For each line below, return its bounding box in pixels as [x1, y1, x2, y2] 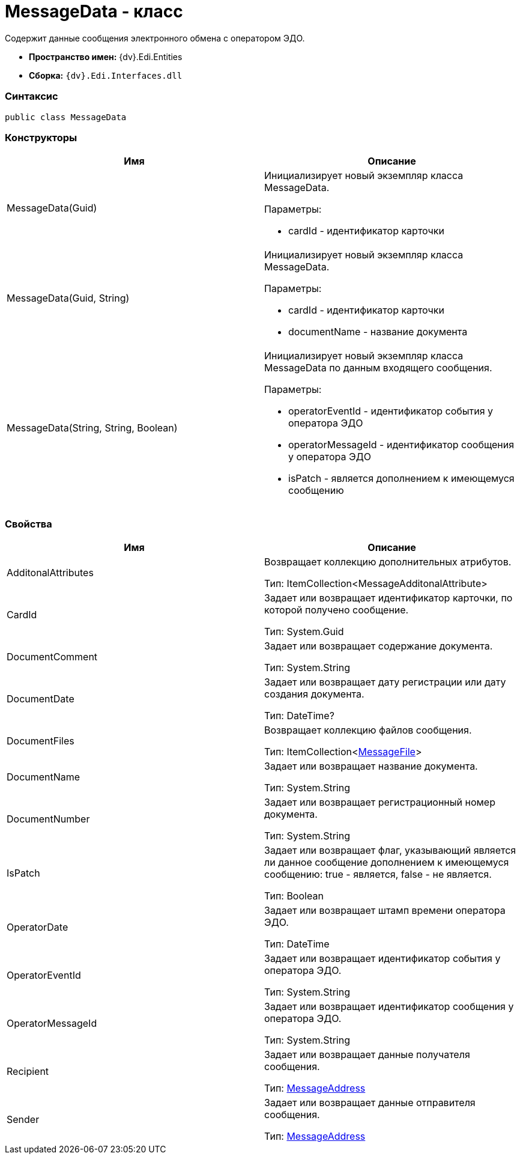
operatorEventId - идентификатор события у [288, 405, 494, 418]
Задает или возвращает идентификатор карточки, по [264, 592, 513, 604]
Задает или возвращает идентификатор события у [264, 952, 501, 964]
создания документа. [264, 688, 364, 700]
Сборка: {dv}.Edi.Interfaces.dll [29, 70, 183, 81]
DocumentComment [7, 651, 98, 663]
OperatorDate [7, 921, 68, 933]
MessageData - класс [5, 1, 183, 22]
